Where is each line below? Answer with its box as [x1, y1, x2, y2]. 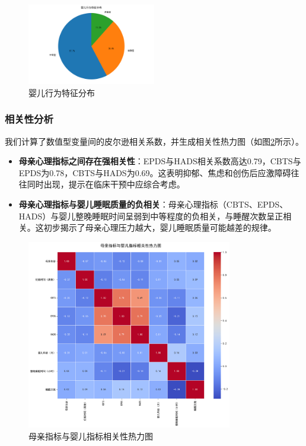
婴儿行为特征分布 [28, 86, 95, 98]
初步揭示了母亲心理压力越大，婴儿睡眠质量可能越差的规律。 [43, 221, 276, 234]
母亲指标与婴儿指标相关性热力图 [28, 429, 153, 442]
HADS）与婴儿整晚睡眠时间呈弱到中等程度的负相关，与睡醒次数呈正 [18, 209, 283, 222]
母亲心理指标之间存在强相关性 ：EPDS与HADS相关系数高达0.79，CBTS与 [18, 155, 301, 167]
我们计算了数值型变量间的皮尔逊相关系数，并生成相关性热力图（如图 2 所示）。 [5, 135, 304, 147]
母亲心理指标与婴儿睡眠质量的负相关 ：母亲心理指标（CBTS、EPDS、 [18, 197, 288, 210]
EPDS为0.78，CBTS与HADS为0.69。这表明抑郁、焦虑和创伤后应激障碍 [18, 166, 291, 179]
